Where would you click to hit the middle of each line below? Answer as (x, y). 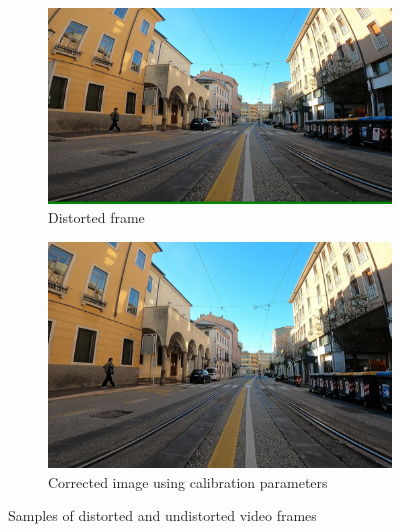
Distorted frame (96, 217)
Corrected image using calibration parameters (188, 481)
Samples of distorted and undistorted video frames (162, 515)
